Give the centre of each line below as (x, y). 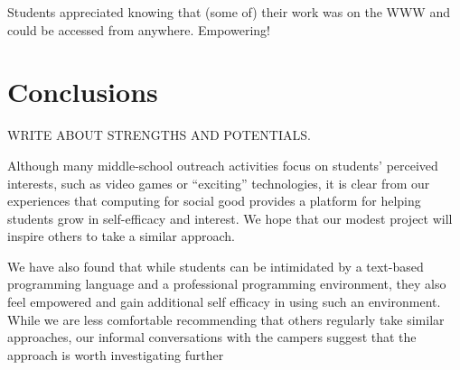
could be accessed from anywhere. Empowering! (139, 29)
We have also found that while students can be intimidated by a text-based (216, 266)
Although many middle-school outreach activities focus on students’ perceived (223, 165)
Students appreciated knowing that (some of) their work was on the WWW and (229, 12)
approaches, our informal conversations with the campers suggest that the (212, 337)
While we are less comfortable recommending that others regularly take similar (226, 319)
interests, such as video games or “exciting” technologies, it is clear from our (219, 183)
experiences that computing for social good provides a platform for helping (214, 201)
